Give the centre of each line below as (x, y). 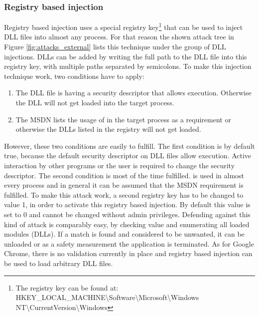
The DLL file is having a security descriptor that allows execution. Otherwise (133, 93)
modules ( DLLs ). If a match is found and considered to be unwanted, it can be (124, 234)
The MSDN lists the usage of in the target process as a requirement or (123, 119)
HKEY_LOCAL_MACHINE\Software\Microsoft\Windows (107, 297)
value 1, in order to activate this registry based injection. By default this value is (127, 204)
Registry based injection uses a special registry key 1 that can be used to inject (124, 26)
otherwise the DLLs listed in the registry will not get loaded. (108, 129)
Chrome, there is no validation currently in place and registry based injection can (128, 253)
